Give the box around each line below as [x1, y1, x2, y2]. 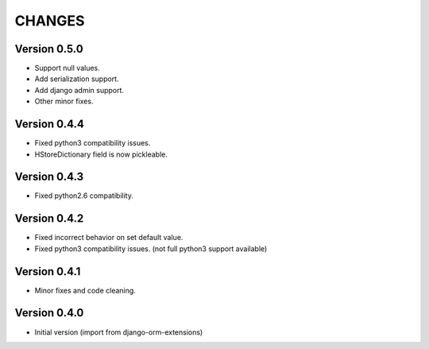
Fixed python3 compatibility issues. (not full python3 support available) [34, 243, 268, 254]
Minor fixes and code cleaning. [34, 285, 137, 295]
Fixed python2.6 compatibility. [34, 191, 134, 200]
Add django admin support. [34, 85, 125, 95]
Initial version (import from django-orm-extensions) [34, 327, 203, 337]
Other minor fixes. [34, 96, 94, 107]
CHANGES [14, 12, 85, 29]
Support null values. [34, 64, 100, 73]
